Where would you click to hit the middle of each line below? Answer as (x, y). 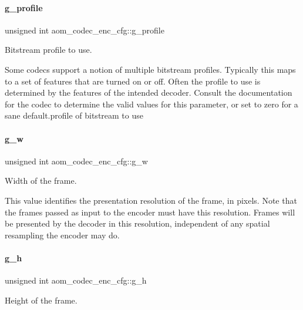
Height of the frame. (41, 300)
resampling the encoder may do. (62, 235)
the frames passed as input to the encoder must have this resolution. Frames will (150, 212)
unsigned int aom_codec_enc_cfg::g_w (76, 161)
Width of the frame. (41, 181)
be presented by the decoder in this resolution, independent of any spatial (137, 223)
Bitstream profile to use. (48, 50)
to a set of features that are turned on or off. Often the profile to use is (133, 81)
